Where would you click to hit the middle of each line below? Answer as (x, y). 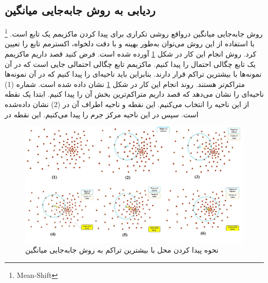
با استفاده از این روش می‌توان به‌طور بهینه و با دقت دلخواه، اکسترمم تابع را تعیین (130, 43)
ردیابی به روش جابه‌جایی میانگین (80, 10)
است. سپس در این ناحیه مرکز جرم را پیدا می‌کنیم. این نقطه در (102, 114)
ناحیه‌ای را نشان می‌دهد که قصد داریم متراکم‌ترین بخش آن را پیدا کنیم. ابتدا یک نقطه (134, 94)
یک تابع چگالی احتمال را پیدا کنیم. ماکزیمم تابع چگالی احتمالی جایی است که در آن (130, 64)
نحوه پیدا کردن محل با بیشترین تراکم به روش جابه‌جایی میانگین (122, 250)
